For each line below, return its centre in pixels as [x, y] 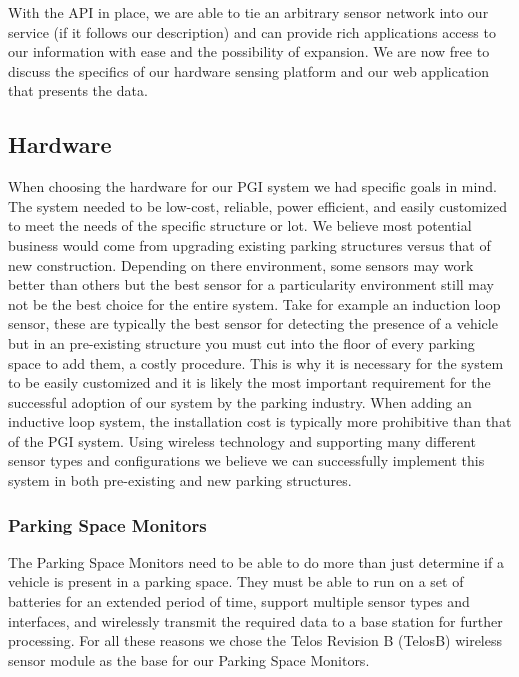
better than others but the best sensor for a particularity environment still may [251, 284]
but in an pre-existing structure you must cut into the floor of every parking [241, 342]
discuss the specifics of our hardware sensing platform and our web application [249, 70]
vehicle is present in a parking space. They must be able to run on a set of [236, 581]
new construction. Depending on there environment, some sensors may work [241, 264]
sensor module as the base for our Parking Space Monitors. [189, 659]
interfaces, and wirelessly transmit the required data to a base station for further [255, 620]
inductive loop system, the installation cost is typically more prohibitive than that [260, 421]
